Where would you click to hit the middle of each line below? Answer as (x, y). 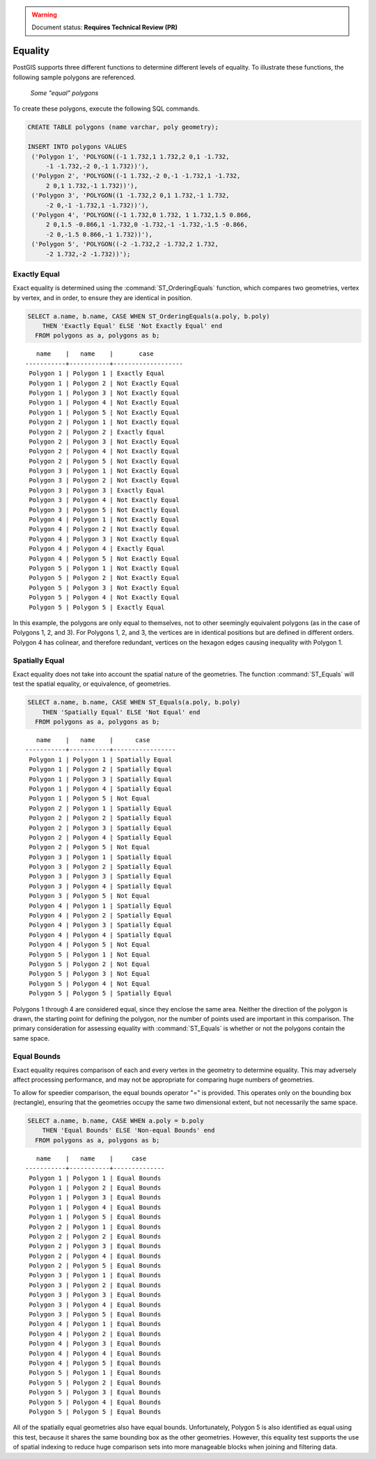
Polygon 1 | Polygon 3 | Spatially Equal (101, 779)
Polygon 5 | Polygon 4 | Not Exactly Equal (104, 598)
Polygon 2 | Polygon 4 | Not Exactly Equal (104, 451)
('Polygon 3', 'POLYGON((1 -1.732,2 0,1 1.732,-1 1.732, (131, 196)
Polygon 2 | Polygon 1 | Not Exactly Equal (104, 422)
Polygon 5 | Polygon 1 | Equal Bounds (95, 1373)
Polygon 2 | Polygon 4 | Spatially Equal (101, 837)
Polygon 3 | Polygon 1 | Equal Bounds (95, 1275)
